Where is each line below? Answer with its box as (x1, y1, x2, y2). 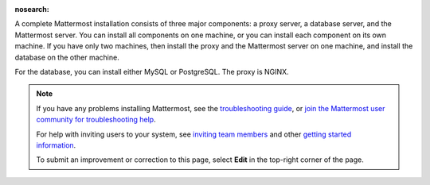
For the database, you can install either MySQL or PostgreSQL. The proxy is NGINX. (14, 67, 290, 76)
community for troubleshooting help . (36, 115, 156, 125)
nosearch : (14, 5, 49, 13)
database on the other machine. (14, 52, 119, 62)
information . (36, 140, 76, 150)
